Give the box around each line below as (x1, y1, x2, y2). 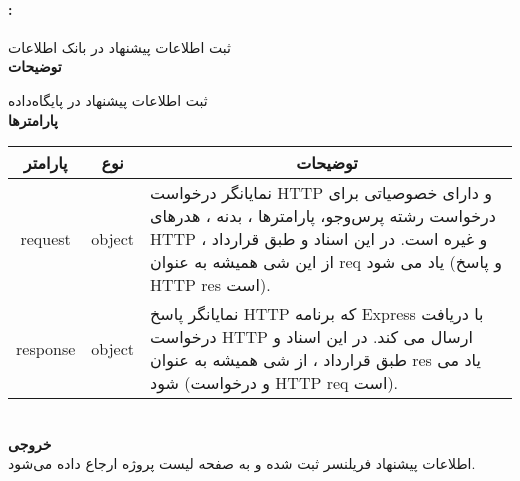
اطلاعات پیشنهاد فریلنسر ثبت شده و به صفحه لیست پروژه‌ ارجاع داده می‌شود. (8, 453, 476, 474)
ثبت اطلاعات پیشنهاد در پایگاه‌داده (8, 89, 208, 110)
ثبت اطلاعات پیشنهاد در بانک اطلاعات (8, 36, 231, 57)
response (16, 336, 76, 360)
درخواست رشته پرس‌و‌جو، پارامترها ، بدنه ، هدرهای (150, 204, 496, 228)
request (20, 227, 71, 251)
